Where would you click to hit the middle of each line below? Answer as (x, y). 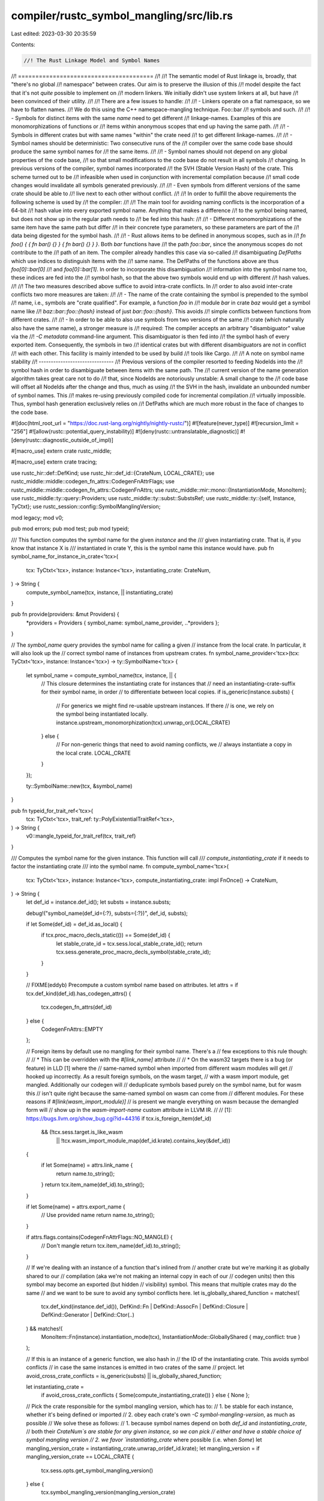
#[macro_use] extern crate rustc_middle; (61, 451)
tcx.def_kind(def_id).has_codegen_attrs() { (79, 993)
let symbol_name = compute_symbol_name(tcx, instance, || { (101, 675)
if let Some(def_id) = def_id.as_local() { (74, 924)
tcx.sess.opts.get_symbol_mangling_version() (97, 1470)
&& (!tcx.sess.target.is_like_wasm (82, 1132)
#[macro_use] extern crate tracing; (54, 462)
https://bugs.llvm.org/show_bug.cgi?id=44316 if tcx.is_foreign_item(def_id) (119, 1118)
